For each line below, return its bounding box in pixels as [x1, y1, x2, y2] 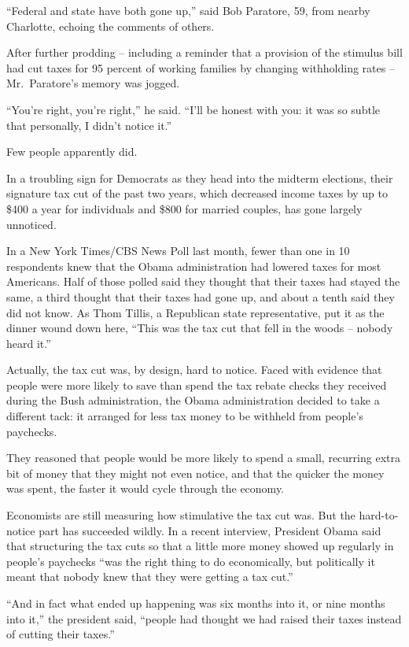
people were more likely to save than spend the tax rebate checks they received [6, 376, 387, 393]
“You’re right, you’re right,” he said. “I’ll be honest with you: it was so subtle [6, 101, 380, 117]
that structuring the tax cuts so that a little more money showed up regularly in [6, 538, 394, 554]
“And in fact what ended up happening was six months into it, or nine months [6, 595, 385, 611]
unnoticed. [6, 216, 57, 232]
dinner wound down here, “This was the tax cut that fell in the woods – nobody [6, 320, 393, 336]
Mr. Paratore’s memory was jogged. [6, 75, 180, 91]
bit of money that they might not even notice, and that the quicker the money [6, 464, 385, 481]
